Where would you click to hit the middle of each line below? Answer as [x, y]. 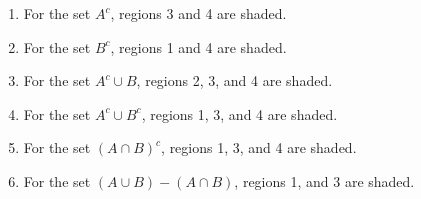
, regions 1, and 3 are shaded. [324, 180]
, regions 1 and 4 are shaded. [198, 46]
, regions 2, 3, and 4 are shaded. [234, 80]
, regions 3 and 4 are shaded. [198, 13]
